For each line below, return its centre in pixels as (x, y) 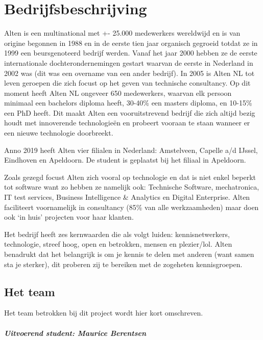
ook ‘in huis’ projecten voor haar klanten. (69, 217)
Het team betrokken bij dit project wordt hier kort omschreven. (104, 313)
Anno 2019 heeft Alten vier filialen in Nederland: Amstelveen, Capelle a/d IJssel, (131, 150)
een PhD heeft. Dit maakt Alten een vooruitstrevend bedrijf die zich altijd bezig (130, 112)
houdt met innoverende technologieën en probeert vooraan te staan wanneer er (127, 123)
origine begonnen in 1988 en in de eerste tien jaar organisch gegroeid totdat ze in (131, 43)
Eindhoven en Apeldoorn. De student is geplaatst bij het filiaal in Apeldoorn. (125, 160)
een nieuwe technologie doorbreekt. (59, 133)
